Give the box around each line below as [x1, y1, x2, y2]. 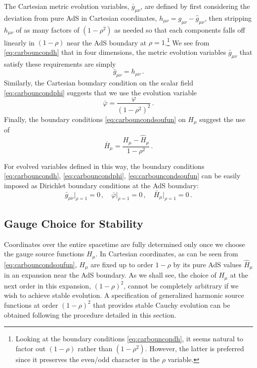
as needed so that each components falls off [114, 24, 245, 35]
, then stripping [205, 12, 252, 23]
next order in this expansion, [4, 280, 91, 290]
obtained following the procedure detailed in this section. [4, 309, 176, 320]
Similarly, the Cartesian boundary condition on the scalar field [4, 78, 194, 88]
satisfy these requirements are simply [4, 58, 116, 69]
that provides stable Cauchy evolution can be [93, 299, 230, 310]
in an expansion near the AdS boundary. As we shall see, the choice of [4, 270, 216, 280]
